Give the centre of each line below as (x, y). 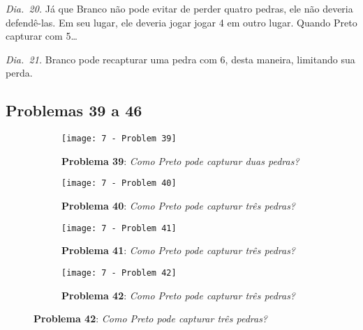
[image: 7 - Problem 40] (119, 183)
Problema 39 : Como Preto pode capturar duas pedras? (180, 160)
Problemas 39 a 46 (74, 110)
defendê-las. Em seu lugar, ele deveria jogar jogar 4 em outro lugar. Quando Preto (181, 22)
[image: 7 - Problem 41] (119, 228)
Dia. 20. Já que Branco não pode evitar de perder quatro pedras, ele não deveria (179, 8)
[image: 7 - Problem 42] (119, 273)
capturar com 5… (42, 36)
